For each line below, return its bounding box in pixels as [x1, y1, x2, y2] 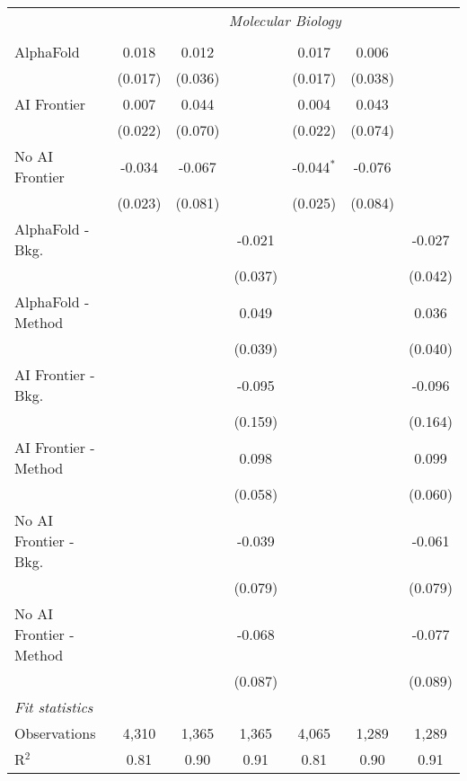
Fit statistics [14, 697, 93, 717]
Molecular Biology [228, 10, 341, 31]
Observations [14, 723, 96, 743]
